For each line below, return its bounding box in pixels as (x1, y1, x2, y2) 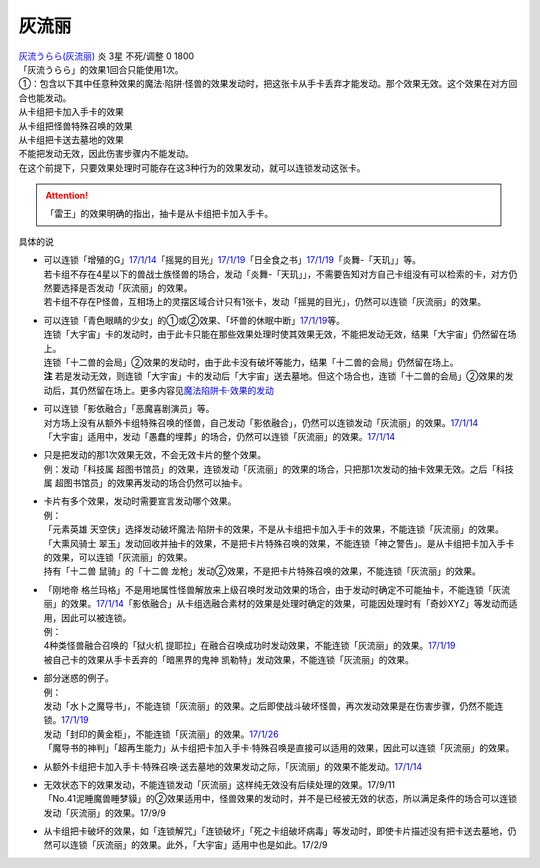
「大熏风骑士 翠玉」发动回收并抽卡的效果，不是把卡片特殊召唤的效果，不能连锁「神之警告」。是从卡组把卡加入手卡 (43, 537, 515, 549)
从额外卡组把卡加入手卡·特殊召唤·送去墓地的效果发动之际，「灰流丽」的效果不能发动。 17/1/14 (43, 760, 423, 772)
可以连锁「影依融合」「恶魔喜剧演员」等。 (43, 403, 215, 415)
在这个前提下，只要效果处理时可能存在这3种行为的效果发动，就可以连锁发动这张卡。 (18, 161, 366, 174)
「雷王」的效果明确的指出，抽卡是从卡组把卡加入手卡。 (45, 208, 274, 220)
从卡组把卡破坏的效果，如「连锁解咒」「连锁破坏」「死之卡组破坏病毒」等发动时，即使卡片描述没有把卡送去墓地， (43, 825, 508, 837)
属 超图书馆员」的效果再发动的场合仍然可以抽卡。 (43, 477, 248, 489)
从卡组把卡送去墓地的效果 (18, 133, 124, 145)
